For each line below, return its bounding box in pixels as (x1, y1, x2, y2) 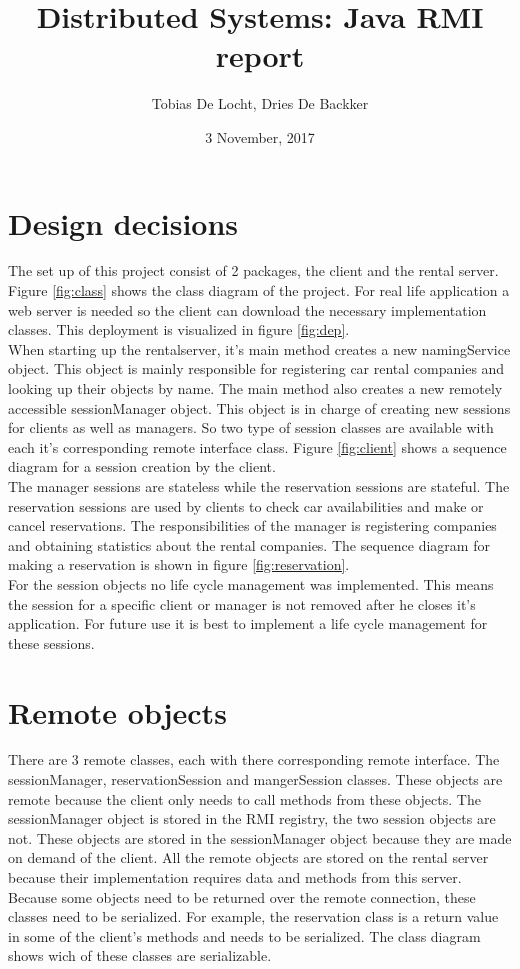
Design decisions (8, 202, 239, 243)
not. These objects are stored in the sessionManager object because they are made (8, 827, 512, 848)
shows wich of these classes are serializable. (8, 945, 272, 966)
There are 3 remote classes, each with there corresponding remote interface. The (8, 749, 500, 770)
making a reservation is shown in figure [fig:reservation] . (8, 554, 350, 575)
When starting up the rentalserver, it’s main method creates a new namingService (8, 338, 511, 359)
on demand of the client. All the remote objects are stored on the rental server (8, 847, 489, 868)
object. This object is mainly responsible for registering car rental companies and (8, 358, 505, 379)
